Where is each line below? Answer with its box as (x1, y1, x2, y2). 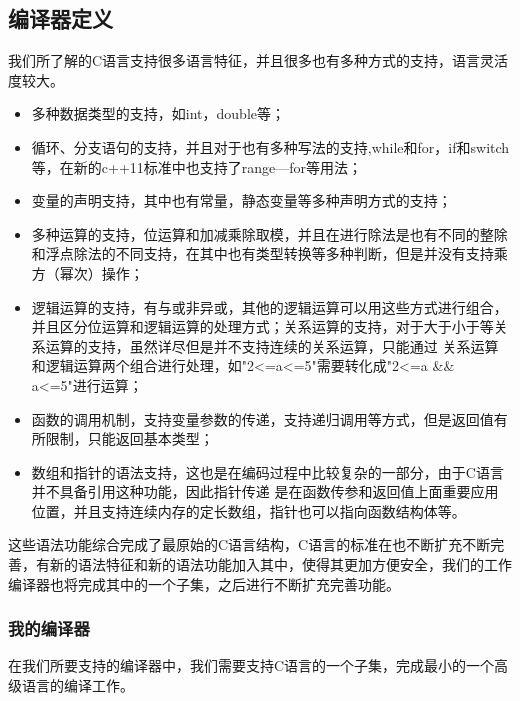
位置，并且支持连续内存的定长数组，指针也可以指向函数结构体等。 (31, 500, 466, 521)
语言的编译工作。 (21, 675, 134, 696)
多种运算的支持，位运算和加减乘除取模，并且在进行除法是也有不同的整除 (31, 223, 508, 244)
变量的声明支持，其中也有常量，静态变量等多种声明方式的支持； (31, 190, 452, 211)
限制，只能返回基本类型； (45, 428, 214, 449)
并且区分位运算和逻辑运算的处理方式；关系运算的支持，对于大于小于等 (31, 316, 494, 337)
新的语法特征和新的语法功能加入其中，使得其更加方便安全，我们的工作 (49, 554, 512, 575)
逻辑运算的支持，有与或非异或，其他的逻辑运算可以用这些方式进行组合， (31, 296, 508, 317)
